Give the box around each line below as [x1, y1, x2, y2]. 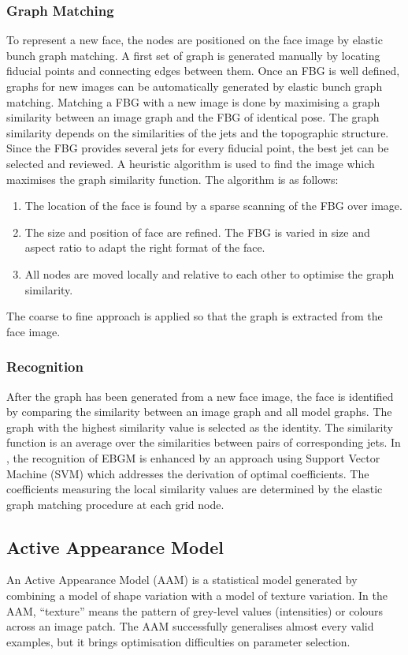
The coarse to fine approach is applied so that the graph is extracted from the [6, 308, 383, 324]
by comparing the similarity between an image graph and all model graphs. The [6, 403, 392, 420]
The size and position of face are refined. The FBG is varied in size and [24, 223, 370, 240]
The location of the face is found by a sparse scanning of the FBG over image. [24, 197, 402, 214]
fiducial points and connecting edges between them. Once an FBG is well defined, [6, 62, 400, 79]
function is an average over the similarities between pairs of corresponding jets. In [6, 434, 401, 451]
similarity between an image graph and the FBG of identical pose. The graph [6, 109, 380, 125]
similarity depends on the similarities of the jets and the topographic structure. [6, 124, 389, 140]
